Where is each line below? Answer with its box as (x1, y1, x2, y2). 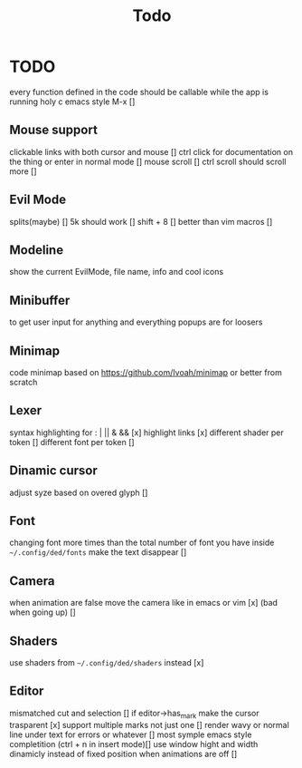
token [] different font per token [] (9, 436, 135, 447)
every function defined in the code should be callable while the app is (9, 86, 269, 97)
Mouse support (9, 122, 98, 138)
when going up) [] (9, 607, 77, 617)
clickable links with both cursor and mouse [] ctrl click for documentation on (9, 146, 294, 157)
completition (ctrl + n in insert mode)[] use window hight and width (9, 738, 259, 749)
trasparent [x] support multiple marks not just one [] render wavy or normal (9, 719, 289, 730)
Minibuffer (9, 292, 71, 308)
